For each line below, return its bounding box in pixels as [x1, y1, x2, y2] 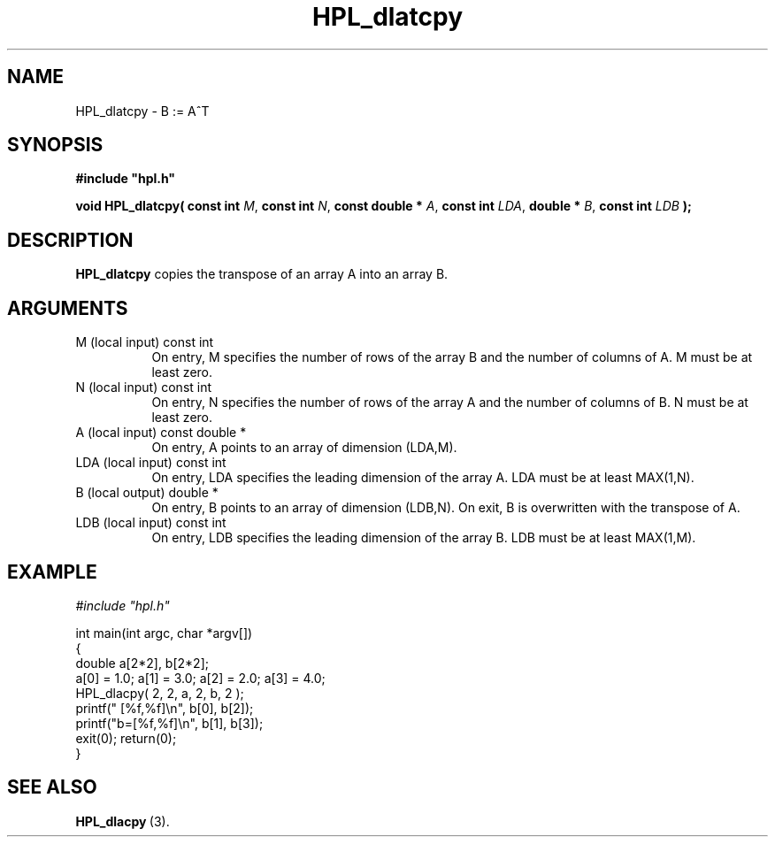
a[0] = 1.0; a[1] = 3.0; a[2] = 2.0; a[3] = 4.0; [75, 670, 326, 686]
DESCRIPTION [7, 228, 134, 251]
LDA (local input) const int [75, 455, 226, 471]
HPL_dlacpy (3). [75, 813, 170, 829]
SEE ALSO [7, 776, 97, 799]
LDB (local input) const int [75, 515, 226, 531]
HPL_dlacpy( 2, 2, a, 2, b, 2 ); [75, 685, 244, 701]
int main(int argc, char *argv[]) [75, 625, 253, 641]
